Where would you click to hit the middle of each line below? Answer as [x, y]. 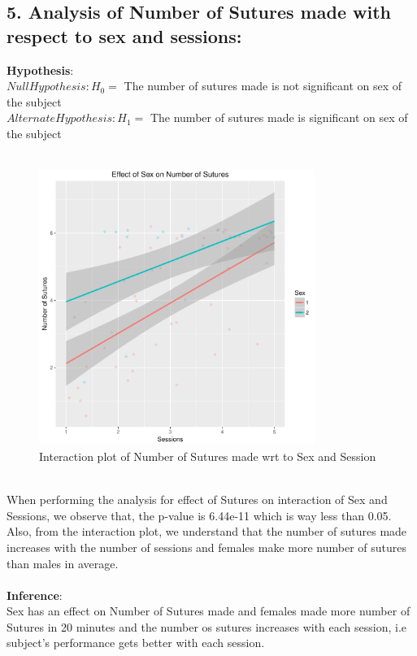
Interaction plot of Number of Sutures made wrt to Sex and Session [208, 456]
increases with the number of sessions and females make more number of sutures [206, 547]
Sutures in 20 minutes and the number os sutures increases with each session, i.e [207, 626]
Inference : [35, 595]
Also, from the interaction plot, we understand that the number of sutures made [207, 531]
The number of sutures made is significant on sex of [279, 117]
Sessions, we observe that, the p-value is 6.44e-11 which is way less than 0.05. [199, 515]
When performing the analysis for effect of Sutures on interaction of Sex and [197, 500]
